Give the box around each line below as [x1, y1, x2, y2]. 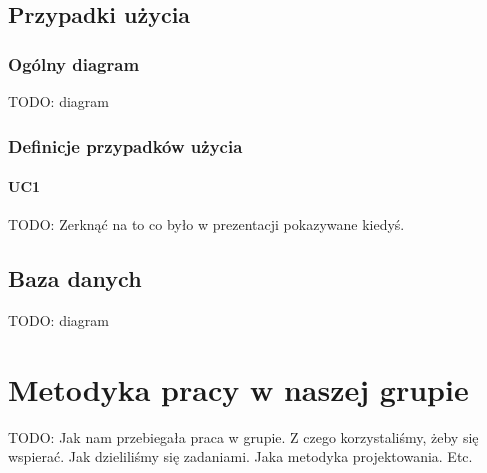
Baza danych [8, 263, 142, 294]
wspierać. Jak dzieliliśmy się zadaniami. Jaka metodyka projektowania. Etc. [8, 446, 473, 467]
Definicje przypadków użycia [8, 133, 243, 158]
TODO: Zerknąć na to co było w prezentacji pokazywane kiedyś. [8, 214, 405, 235]
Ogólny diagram [8, 51, 140, 76]
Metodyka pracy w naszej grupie [8, 368, 469, 409]
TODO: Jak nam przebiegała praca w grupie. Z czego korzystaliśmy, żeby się [8, 426, 479, 447]
